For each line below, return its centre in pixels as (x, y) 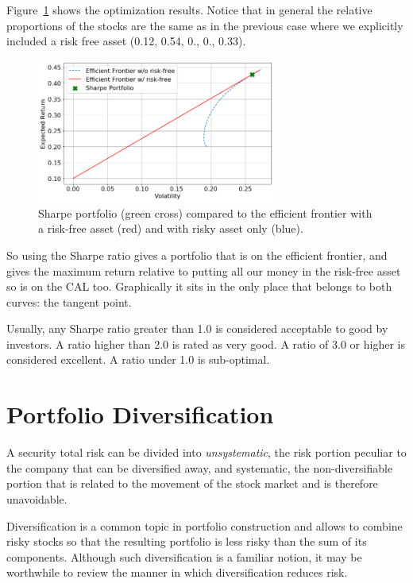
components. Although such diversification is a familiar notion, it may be (184, 556)
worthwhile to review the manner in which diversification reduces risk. (177, 572)
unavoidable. (37, 498)
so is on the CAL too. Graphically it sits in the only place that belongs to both (199, 286)
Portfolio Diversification (140, 414)
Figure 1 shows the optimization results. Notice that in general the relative (189, 10)
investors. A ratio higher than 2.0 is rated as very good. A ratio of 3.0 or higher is (206, 344)
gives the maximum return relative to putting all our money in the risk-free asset (204, 270)
